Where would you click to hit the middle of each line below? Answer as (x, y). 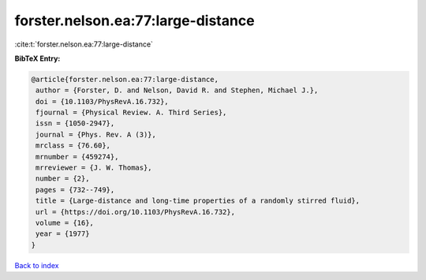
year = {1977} (63, 234)
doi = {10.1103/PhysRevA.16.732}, (102, 101)
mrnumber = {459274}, (77, 157)
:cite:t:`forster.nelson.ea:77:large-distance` (84, 44)
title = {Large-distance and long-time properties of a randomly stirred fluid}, (198, 201)
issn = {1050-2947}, (75, 123)
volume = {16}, (65, 223)
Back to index (37, 265)
